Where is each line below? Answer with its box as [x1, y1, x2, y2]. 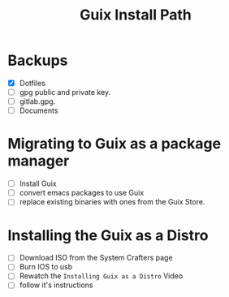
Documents [19, 105, 58, 115]
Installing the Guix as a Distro [7, 226, 209, 244]
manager [7, 152, 70, 170]
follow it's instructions [19, 280, 93, 290]
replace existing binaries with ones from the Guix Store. [19, 197, 205, 207]
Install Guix [19, 179, 58, 188]
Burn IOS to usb [19, 262, 73, 272]
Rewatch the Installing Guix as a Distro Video [19, 271, 184, 281]
